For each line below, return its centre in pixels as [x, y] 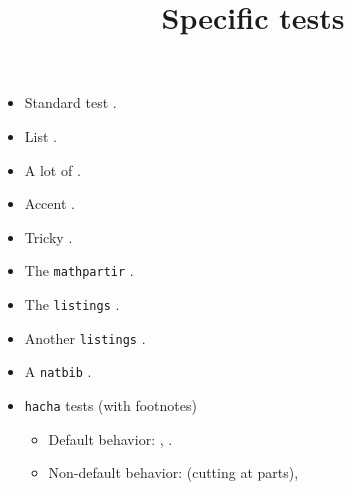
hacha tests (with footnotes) [110, 404]
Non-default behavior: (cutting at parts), [173, 472]
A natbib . [58, 371]
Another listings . [85, 337]
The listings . [72, 304]
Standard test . [70, 102]
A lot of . [52, 169]
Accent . [49, 203]
